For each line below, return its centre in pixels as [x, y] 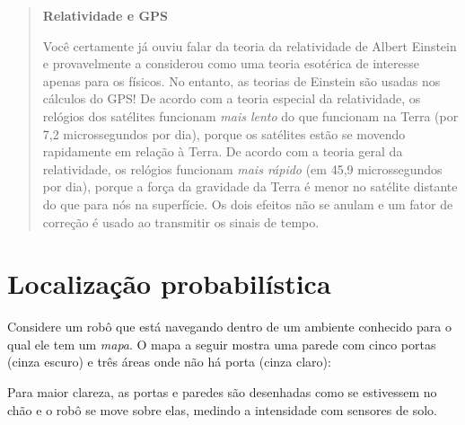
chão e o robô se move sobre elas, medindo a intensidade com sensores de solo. [222, 409]
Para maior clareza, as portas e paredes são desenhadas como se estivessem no [222, 392]
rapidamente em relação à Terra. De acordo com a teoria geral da [223, 151]
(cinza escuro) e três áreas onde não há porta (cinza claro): [169, 362]
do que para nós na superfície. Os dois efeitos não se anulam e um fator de [248, 204]
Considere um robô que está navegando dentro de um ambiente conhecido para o [229, 327]
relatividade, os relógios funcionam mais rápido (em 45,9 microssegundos [242, 168]
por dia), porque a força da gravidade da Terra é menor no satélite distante [250, 186]
